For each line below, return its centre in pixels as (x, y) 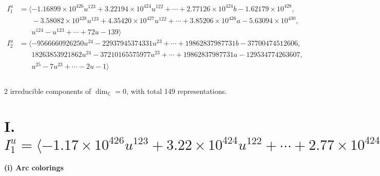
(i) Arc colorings (34, 168)
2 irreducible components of (48, 91)
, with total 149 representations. (177, 91)
